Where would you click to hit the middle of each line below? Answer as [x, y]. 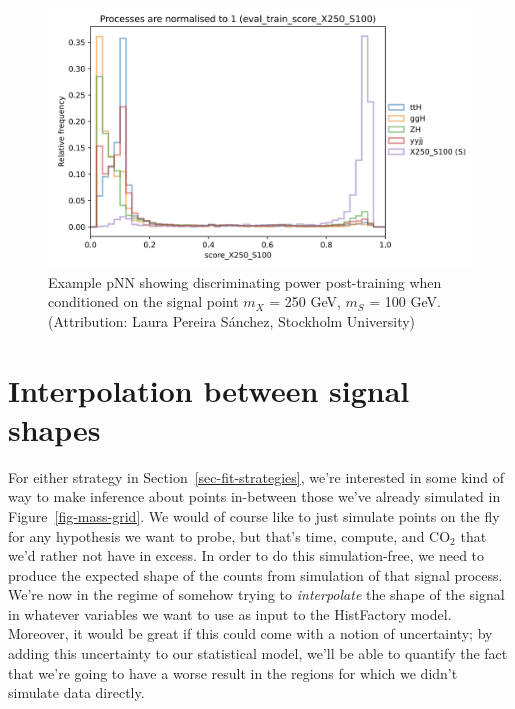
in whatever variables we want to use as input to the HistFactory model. [230, 613]
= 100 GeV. [405, 301]
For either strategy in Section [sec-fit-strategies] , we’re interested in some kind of [256, 476]
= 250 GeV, [305, 301]
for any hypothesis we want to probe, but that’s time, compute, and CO [229, 535]
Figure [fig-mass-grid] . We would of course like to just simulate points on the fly [254, 515]
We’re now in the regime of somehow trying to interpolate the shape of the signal [256, 594]
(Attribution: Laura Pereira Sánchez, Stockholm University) [232, 320]
